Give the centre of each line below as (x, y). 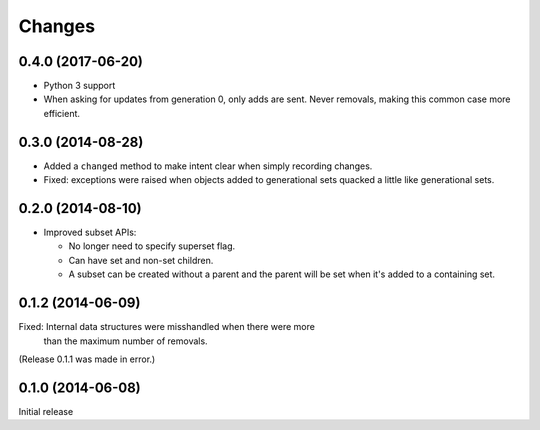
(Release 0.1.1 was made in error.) (87, 359)
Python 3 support (79, 86)
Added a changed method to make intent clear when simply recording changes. (208, 166)
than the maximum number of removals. (126, 341)
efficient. (61, 113)
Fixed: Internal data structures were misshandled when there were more (166, 327)
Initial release (46, 411)
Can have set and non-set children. (141, 260)
